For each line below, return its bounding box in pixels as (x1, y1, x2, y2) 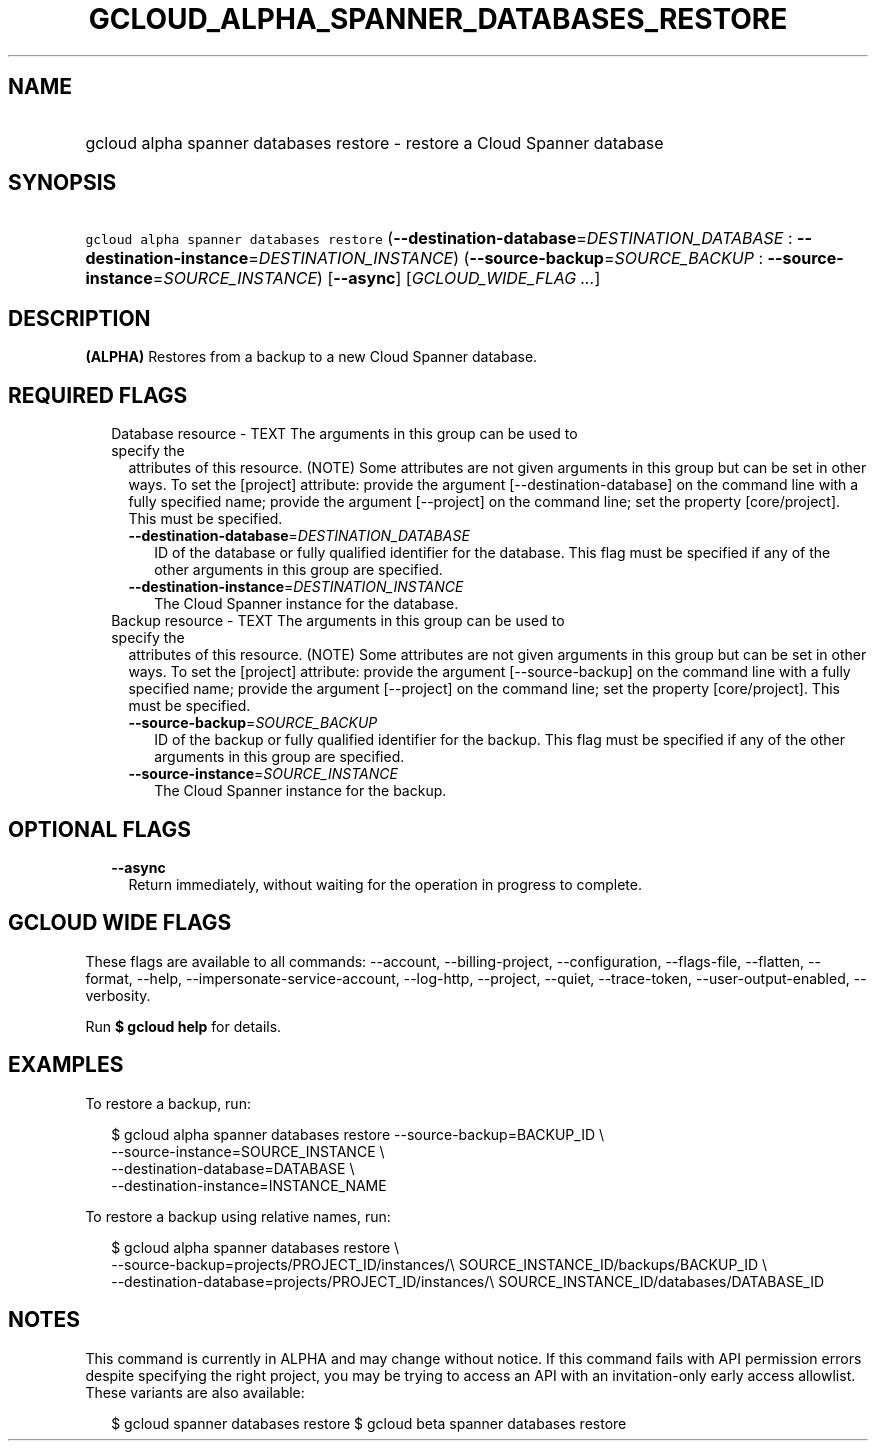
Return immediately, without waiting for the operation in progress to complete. (128, 875, 642, 893)
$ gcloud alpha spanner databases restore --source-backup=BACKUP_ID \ (111, 1125, 604, 1143)
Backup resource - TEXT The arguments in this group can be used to (111, 612, 565, 630)
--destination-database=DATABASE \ (111, 1159, 355, 1177)
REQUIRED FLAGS (8, 382, 188, 408)
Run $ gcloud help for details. (85, 1017, 282, 1035)
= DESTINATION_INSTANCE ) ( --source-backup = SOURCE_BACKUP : (248, 248, 763, 269)
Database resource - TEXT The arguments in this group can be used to (111, 425, 578, 443)
